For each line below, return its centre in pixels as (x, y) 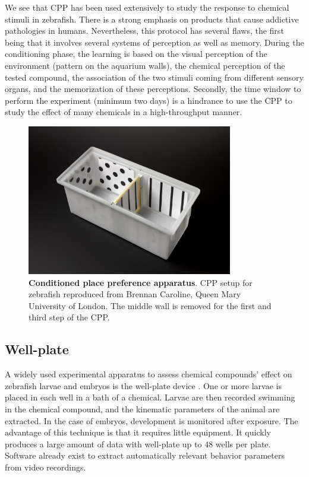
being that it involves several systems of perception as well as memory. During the (154, 42)
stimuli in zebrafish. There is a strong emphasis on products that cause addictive (152, 19)
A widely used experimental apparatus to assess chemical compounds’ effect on (149, 374)
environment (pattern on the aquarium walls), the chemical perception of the (145, 65)
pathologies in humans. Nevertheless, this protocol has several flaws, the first (144, 31)
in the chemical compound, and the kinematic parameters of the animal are (142, 408)
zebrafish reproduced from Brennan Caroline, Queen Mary (135, 294)
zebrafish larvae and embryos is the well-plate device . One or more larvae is (143, 385)
